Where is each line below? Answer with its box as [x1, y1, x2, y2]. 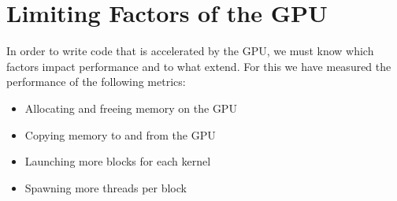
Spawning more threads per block [24, 179, 187, 195]
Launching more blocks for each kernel [24, 153, 211, 169]
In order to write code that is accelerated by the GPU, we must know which [6, 43, 374, 59]
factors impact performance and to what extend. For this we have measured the [6, 58, 391, 74]
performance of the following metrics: [6, 73, 186, 90]
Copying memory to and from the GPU [24, 126, 216, 143]
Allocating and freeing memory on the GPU [24, 99, 237, 116]
